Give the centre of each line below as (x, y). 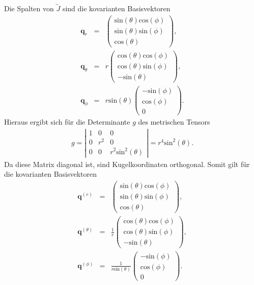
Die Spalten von (29, 8)
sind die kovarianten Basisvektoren (116, 8)
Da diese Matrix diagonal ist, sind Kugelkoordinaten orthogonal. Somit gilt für (127, 164)
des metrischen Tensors (174, 122)
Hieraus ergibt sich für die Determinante (67, 122)
